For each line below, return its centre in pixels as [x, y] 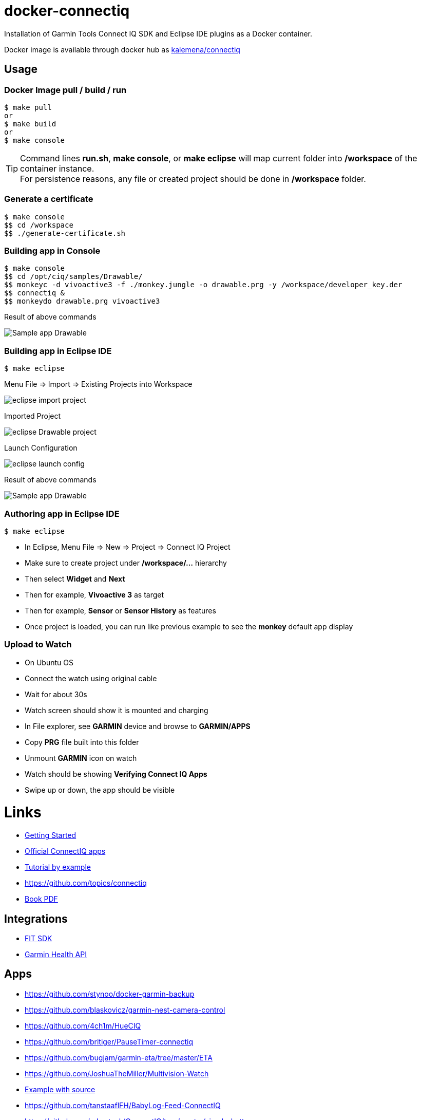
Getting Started [51, 835]
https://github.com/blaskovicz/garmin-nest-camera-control [125, 1010]
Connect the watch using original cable [91, 678]
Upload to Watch [38, 645]
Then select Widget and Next [75, 578]
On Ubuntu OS [49, 662]
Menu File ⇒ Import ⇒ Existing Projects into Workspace [98, 384]
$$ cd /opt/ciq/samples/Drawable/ [73, 277]
